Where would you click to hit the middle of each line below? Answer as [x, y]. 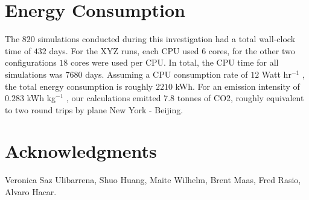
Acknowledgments [81, 151]
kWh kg [41, 98]
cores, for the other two [252, 50]
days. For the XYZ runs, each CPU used [124, 50]
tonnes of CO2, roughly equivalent [241, 98]
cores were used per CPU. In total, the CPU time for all [175, 62]
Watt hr [276, 74]
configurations [31, 62]
